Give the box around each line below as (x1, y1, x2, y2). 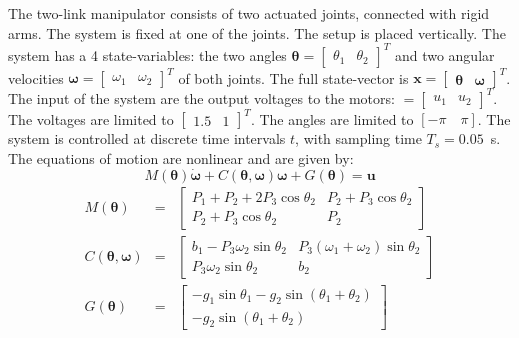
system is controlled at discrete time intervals (8, 128, 286, 149)
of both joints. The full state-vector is (178, 67, 409, 88)
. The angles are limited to (250, 108, 414, 129)
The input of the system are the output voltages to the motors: (8, 87, 395, 108)
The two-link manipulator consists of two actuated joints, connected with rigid (8, 3, 490, 23)
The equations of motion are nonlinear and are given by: (8, 147, 354, 168)
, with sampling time (295, 128, 422, 149)
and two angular (394, 44, 495, 65)
